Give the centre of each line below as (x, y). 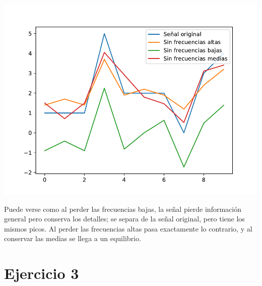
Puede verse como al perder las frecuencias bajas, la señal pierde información (123, 209)
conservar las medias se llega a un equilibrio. (73, 238)
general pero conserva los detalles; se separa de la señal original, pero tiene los (124, 219)
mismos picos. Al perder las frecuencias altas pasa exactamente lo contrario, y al (128, 228)
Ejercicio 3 (42, 273)
